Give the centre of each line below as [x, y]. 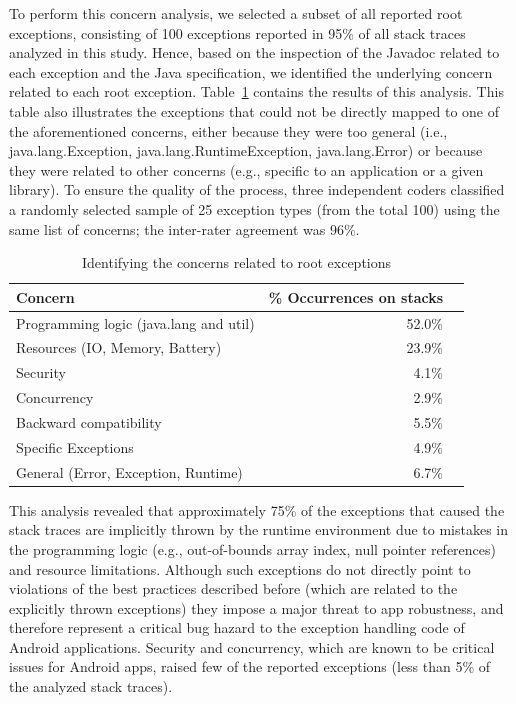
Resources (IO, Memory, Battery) [119, 347]
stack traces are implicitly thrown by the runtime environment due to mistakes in [259, 529]
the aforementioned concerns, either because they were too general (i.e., [228, 130]
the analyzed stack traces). [91, 686]
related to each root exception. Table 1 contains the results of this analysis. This [256, 91]
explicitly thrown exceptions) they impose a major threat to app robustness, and [256, 607]
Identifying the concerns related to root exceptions [236, 262]
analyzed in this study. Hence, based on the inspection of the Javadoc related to [254, 52]
